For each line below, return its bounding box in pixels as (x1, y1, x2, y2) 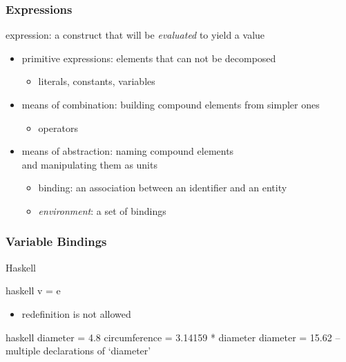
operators (38, 120, 78, 135)
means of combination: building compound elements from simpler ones (21, 97, 320, 111)
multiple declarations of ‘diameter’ (6, 343, 151, 358)
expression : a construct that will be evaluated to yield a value (6, 28, 265, 42)
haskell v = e (6, 283, 61, 298)
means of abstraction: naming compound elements (21, 144, 234, 158)
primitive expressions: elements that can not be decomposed (21, 50, 276, 65)
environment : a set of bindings (38, 203, 166, 218)
